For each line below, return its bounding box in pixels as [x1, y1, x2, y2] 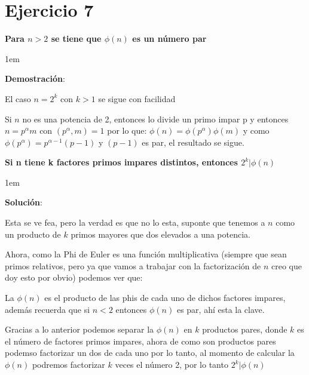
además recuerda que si [5, 303, 90, 315]
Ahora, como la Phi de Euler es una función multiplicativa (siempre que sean [5, 248, 287, 260]
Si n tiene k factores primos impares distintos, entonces [5, 156, 238, 168]
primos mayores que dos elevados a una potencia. [71, 228, 250, 240]
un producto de [5, 228, 61, 240]
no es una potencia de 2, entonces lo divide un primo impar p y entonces [22, 112, 289, 125]
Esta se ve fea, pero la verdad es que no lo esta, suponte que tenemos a [5, 216, 265, 229]
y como [243, 124, 270, 137]
